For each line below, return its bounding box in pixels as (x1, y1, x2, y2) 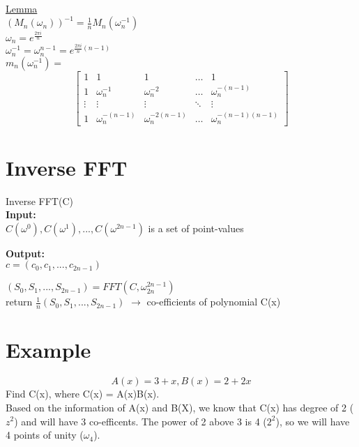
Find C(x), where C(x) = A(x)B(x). (6, 386, 160, 401)
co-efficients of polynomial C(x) (146, 294, 281, 309)
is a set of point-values (148, 220, 244, 235)
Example (6, 335, 91, 364)
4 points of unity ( (6, 427, 84, 442)
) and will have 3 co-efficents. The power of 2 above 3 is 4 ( (14, 414, 267, 428)
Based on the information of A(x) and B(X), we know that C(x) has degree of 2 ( (6, 400, 354, 414)
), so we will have (275, 414, 350, 428)
